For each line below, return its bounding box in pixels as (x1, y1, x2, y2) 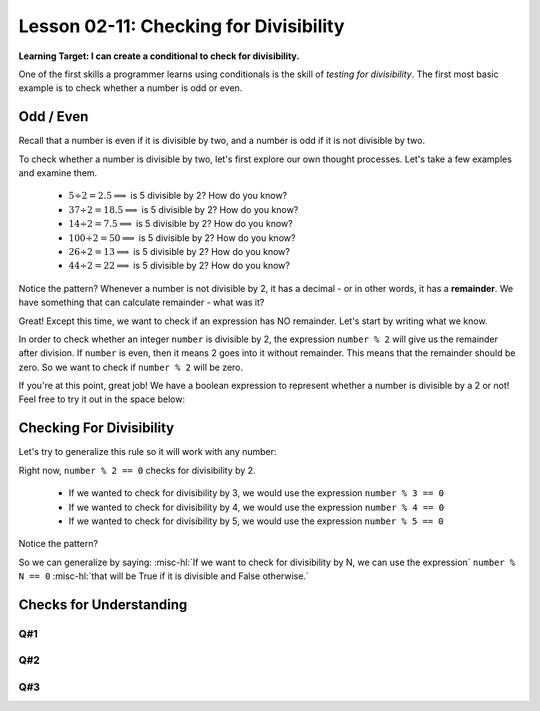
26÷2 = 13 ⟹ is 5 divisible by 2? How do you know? (68, 245, 290, 257)
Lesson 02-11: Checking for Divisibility (18, 15, 345, 37)
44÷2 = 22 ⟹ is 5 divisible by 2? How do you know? (68, 260, 290, 272)
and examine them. (18, 167, 98, 179)
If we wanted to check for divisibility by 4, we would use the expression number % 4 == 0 (68, 501, 445, 513)
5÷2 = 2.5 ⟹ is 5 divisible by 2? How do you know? (68, 190, 288, 202)
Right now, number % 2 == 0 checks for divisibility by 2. (18, 464, 256, 476)
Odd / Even (18, 108, 89, 125)
